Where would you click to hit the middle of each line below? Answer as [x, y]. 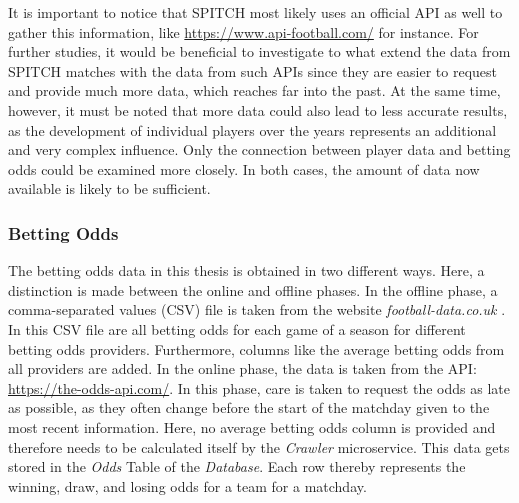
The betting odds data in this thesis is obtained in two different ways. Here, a [246, 270]
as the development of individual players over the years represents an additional [252, 129]
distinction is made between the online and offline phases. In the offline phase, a [253, 289]
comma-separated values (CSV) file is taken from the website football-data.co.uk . [257, 309]
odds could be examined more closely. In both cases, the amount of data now [244, 168]
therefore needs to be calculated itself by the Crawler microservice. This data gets [259, 446]
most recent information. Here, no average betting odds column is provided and [252, 426]
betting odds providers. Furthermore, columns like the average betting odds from [256, 348]
